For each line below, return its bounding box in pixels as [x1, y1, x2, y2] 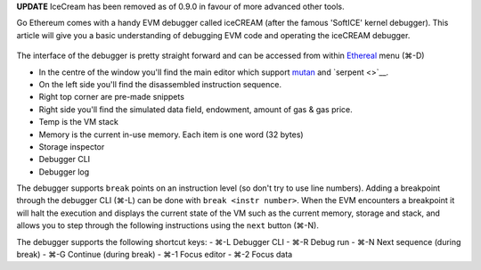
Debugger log [38, 166, 90, 177]
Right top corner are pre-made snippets [38, 92, 184, 102]
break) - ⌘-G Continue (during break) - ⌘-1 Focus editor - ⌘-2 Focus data [16, 250, 293, 260]
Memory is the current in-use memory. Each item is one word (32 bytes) [38, 129, 304, 140]
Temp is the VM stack [38, 117, 119, 127]
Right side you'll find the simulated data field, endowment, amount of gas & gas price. [38, 103, 353, 115]
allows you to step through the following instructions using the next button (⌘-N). [16, 220, 320, 231]
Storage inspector [38, 141, 105, 151]
